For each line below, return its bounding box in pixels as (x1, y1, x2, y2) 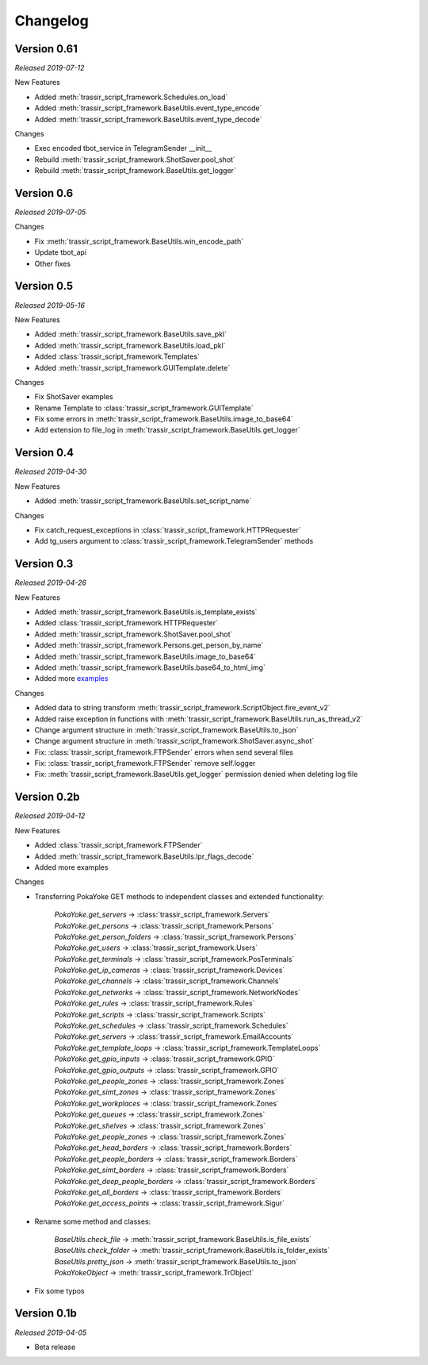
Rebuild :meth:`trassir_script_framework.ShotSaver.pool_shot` (34, 155, 235, 164)
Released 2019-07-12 (14, 63, 85, 73)
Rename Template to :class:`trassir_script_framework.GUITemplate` (34, 403, 254, 413)
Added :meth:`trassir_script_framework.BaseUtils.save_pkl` (34, 329, 227, 339)
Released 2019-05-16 (14, 300, 85, 310)
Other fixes (34, 259, 71, 268)
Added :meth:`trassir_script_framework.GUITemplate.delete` (34, 363, 231, 372)
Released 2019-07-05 (14, 207, 86, 217)
